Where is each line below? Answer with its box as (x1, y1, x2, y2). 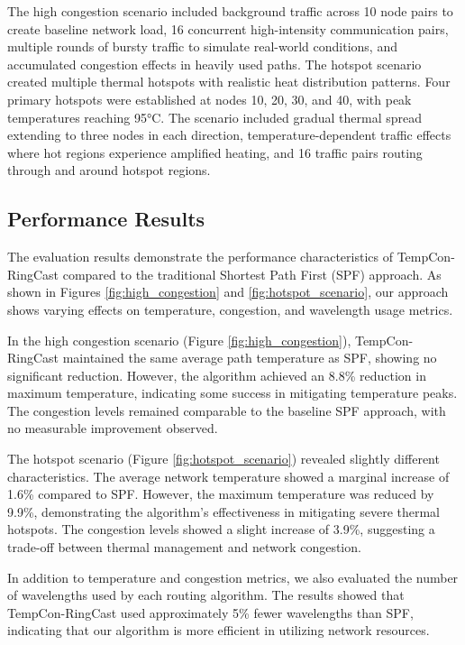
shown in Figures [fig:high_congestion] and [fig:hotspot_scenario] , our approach (7, 282, 449, 301)
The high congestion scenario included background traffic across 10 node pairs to (7, 2, 453, 20)
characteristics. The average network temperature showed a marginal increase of (7, 466, 450, 485)
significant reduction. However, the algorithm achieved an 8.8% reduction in (7, 365, 426, 384)
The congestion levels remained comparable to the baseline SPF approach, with (7, 401, 446, 419)
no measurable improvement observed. (7, 419, 218, 438)
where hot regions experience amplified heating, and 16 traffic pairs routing (7, 143, 423, 161)
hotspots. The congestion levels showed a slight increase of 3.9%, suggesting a (7, 520, 435, 539)
